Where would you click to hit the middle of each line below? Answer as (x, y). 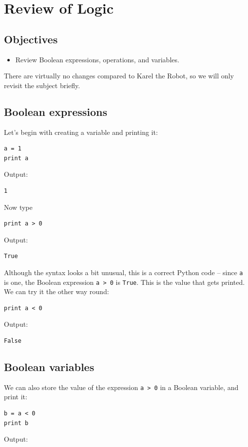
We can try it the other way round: (57, 291)
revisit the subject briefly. (42, 85)
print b (16, 423)
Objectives (31, 39)
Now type (18, 207)
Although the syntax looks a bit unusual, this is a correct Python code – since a (124, 272)
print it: (16, 397)
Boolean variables (49, 366)
